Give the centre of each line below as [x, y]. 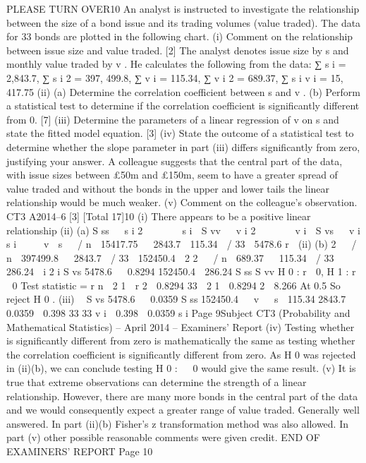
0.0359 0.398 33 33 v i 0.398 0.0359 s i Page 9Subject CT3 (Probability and [178, 313]
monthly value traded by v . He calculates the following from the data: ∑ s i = [176, 64]
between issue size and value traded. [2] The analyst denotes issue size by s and [178, 50]
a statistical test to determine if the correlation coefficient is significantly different [183, 106]
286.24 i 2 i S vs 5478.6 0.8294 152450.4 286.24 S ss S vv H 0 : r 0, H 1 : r [181, 271]
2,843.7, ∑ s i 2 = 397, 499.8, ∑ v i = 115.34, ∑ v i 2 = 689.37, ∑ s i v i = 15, [175, 77]
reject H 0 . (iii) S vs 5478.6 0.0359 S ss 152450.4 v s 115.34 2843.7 [176, 299]
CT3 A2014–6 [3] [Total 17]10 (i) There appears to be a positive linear [159, 216]
